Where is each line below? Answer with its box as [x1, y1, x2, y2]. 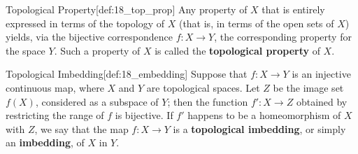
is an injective [292, 66, 351, 81]
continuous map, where [6, 80, 104, 94]
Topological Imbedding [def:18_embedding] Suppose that [6, 66, 248, 81]
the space [6, 43, 45, 57]
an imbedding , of [6, 135, 85, 150]
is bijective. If [115, 108, 173, 122]
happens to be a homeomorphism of [187, 108, 341, 122]
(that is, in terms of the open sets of [178, 15, 334, 30]
